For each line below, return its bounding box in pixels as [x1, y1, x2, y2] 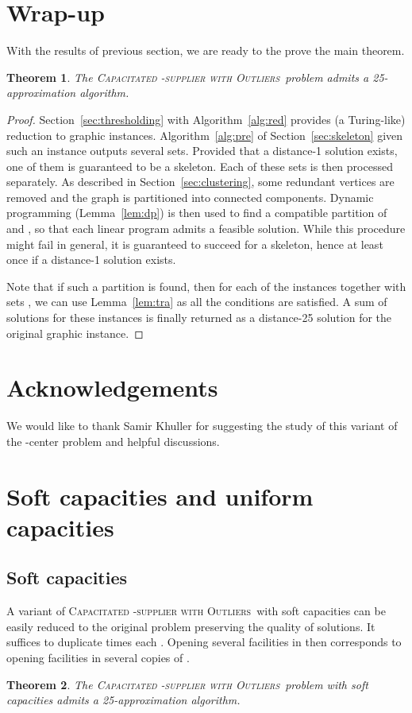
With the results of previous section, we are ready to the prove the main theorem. [6, 42, 405, 59]
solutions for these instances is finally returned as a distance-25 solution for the [6, 309, 392, 326]
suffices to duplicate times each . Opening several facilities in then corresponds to [6, 634, 402, 650]
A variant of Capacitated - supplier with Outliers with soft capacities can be [6, 603, 386, 619]
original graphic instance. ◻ [6, 324, 144, 341]
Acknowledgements [6, 371, 218, 404]
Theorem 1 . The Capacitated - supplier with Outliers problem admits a [6, 68, 369, 85]
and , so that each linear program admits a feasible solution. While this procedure [6, 220, 406, 237]
